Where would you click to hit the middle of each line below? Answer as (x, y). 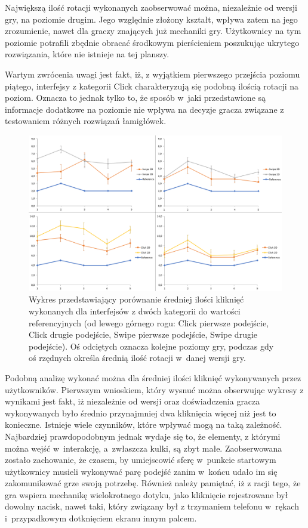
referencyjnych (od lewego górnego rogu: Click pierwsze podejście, (149, 322)
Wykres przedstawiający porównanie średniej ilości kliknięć (136, 299)
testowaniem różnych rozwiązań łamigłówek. (86, 121)
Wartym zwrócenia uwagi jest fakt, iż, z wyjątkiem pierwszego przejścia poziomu (153, 74)
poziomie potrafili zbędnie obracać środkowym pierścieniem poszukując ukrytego (152, 42)
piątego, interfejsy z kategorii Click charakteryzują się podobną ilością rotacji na (152, 86)
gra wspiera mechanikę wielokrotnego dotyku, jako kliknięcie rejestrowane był (147, 494)
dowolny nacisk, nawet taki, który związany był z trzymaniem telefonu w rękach (152, 506)
